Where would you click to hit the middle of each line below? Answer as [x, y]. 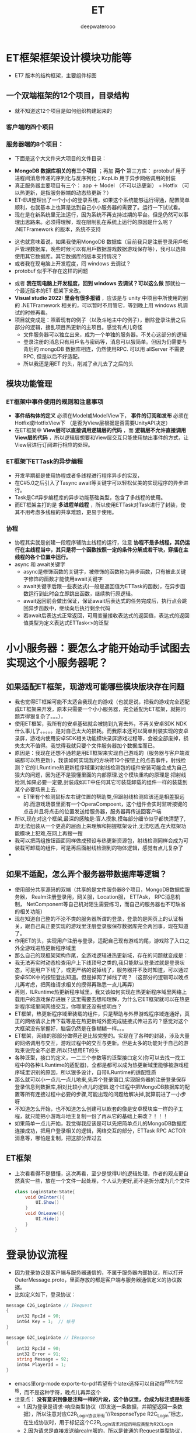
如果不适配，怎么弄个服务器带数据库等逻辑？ [87, 874]
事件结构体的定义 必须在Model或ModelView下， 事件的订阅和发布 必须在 [101, 416]
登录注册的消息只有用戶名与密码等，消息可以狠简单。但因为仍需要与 [105, 341]
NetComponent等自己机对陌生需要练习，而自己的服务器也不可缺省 [106, 904]
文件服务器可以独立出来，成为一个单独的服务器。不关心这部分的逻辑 [105, 334]
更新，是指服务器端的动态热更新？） [68, 192]
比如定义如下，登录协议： [45, 1294]
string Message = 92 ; [43, 1359]
